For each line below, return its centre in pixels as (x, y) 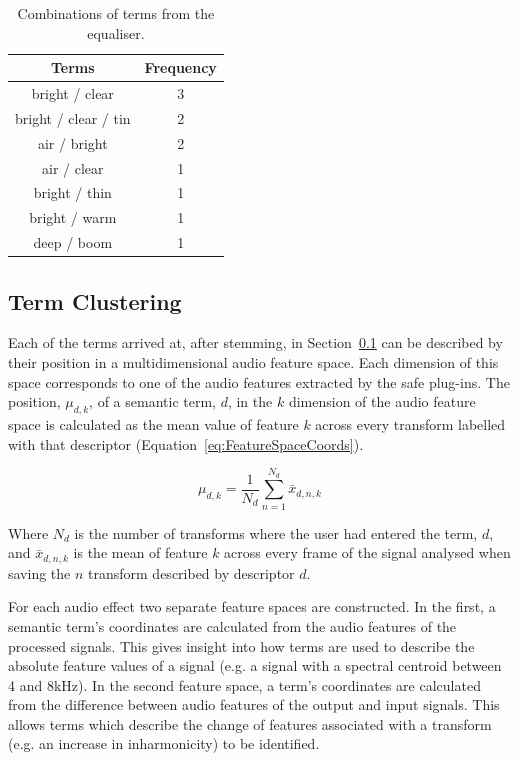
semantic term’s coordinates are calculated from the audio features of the (232, 625)
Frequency (180, 67)
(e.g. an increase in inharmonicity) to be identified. (164, 743)
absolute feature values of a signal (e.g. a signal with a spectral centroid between (255, 665)
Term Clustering (95, 300)
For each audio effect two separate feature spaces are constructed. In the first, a (252, 606)
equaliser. (116, 32)
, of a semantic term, (152, 401)
